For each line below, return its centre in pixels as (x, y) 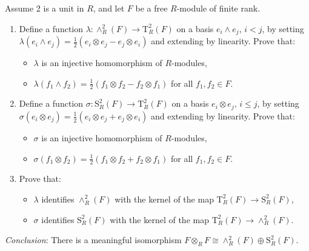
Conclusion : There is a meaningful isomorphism (93, 240)
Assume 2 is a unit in (45, 8)
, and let (109, 8)
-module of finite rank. (218, 8)
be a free (151, 8)
